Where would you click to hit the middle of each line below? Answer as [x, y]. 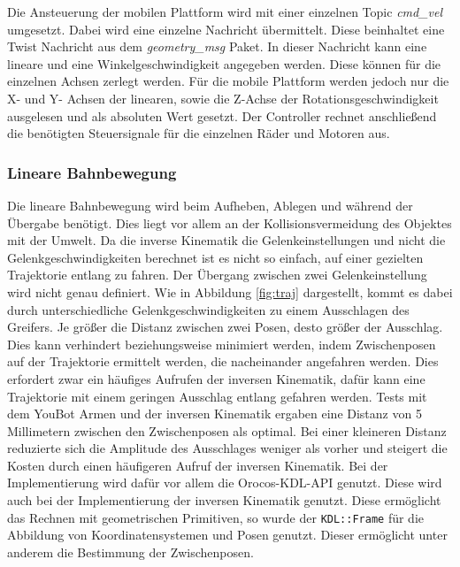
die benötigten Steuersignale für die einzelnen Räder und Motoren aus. [199, 133]
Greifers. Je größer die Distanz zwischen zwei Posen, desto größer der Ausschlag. [225, 327]
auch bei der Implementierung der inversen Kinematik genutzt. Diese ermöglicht [224, 500]
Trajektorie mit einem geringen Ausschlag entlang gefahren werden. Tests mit [217, 396]
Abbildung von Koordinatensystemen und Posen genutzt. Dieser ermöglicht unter [227, 535]
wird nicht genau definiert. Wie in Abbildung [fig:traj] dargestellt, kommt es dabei [230, 291]
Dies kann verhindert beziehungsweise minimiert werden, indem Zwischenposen [222, 344]
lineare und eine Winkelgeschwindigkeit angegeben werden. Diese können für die [224, 63]
